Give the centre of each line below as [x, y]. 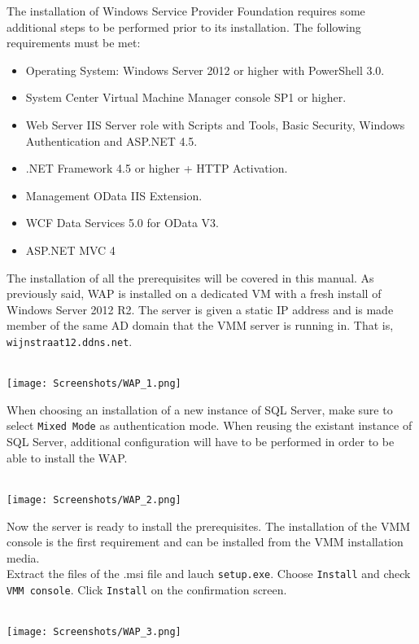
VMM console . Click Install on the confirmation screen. [147, 589]
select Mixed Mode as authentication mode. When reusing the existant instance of [209, 425]
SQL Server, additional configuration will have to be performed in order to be [201, 442]
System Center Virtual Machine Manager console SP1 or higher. [186, 97]
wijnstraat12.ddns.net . [70, 341]
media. [23, 557]
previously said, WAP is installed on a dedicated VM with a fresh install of [194, 294]
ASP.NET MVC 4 [70, 250]
